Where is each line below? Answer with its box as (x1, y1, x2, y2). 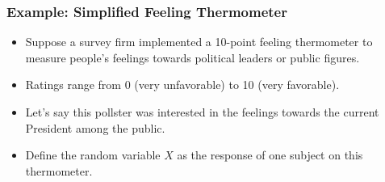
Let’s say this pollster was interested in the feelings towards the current (25, 104, 379, 120)
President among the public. (25, 119, 165, 136)
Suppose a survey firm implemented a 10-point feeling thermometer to (25, 33, 373, 50)
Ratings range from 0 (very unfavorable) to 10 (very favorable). (25, 76, 340, 93)
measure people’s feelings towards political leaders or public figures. (25, 49, 360, 66)
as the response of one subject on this (177, 146, 363, 163)
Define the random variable (25, 146, 161, 163)
